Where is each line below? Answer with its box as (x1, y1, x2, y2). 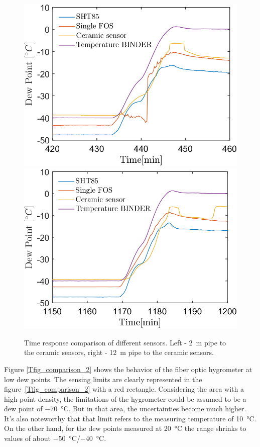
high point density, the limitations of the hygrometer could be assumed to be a (4, 393, 246, 404)
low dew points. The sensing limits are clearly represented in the (4, 374, 202, 384)
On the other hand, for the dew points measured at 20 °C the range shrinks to (4, 423, 246, 433)
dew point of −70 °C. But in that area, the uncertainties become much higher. (4, 403, 246, 414)
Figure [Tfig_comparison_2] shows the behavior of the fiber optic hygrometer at (4, 364, 252, 374)
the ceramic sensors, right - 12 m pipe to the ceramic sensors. (24, 347, 214, 357)
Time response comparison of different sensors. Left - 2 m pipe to (24, 337, 226, 347)
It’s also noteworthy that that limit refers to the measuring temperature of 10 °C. (4, 413, 256, 423)
